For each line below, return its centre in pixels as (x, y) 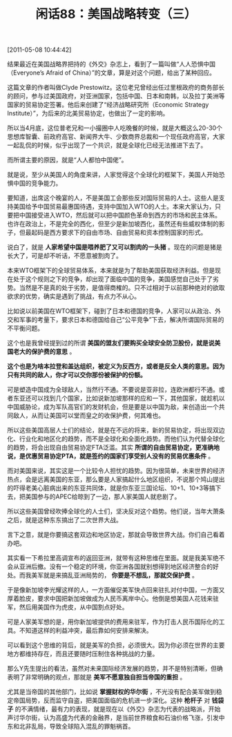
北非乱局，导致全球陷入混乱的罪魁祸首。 (77, 727)
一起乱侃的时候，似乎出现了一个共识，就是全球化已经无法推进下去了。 (107, 145)
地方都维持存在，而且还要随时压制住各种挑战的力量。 (83, 654)
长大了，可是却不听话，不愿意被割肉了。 (65, 256)
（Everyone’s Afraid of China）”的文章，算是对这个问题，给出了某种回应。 (112, 73)
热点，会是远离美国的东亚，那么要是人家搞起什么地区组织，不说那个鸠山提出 (116, 479)
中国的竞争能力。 (37, 183)
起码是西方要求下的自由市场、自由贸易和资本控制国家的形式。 (119, 233)
